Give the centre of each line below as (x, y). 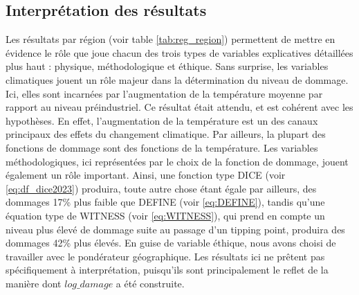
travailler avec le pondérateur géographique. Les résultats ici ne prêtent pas (165, 256)
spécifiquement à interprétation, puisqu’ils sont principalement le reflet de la (167, 270)
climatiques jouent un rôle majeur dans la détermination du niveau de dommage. (177, 79)
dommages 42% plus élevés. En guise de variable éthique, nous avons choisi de (171, 243)
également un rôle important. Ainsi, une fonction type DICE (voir (146, 175)
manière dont (34, 283)
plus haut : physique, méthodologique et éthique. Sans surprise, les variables (167, 66)
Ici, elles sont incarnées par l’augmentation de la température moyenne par (164, 93)
